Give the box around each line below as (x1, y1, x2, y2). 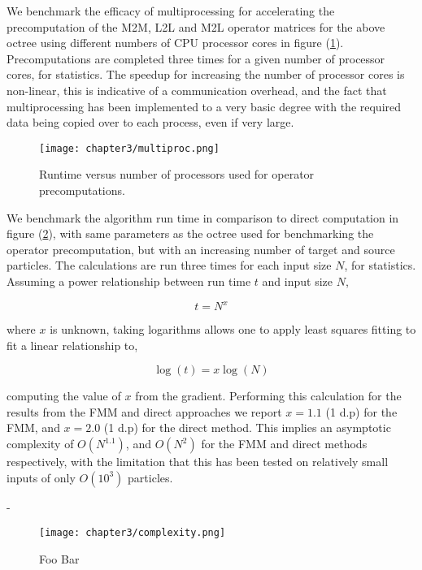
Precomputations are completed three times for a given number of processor (7, 50, 385, 67)
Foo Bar (39, 550, 80, 567)
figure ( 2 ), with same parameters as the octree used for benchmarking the (7, 225, 374, 242)
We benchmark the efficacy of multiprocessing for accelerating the (7, 2, 335, 19)
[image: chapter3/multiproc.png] (39, 142, 220, 154)
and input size (262, 272, 333, 289)
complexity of (7, 435, 74, 452)
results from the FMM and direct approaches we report (7, 403, 282, 420)
